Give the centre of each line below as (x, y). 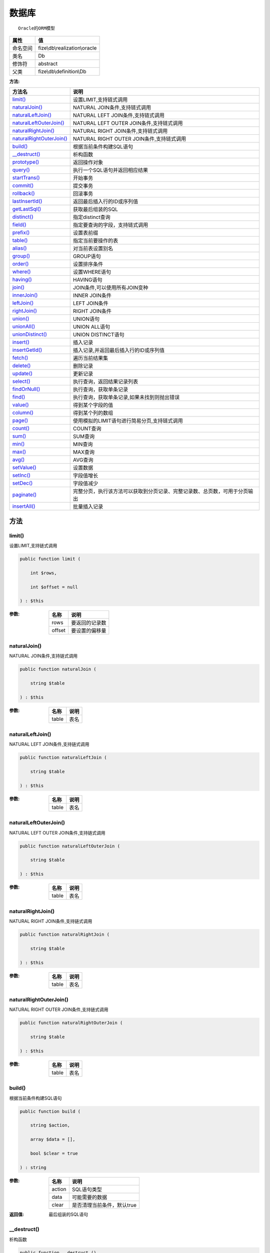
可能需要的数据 (89, 1197)
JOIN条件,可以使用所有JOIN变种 (110, 288)
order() (20, 264)
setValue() (24, 468)
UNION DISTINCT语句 (98, 335)
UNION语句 (86, 319)
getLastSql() (27, 209)
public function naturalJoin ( (58, 669)
